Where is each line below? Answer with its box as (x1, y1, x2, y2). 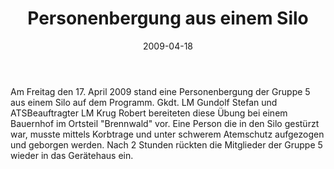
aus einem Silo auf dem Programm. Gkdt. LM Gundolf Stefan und (10, 96, 278, 108)
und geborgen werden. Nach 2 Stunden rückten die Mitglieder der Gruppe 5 (10, 138, 323, 151)
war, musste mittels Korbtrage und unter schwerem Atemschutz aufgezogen (10, 128, 325, 140)
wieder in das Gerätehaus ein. (10, 149, 134, 161)
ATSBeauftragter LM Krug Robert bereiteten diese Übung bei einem (10, 107, 288, 119)
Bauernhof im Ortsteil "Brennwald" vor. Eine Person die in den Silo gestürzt (10, 117, 320, 129)
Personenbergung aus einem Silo (27, 7, 309, 30)
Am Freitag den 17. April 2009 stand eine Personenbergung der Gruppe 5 (10, 85, 311, 97)
